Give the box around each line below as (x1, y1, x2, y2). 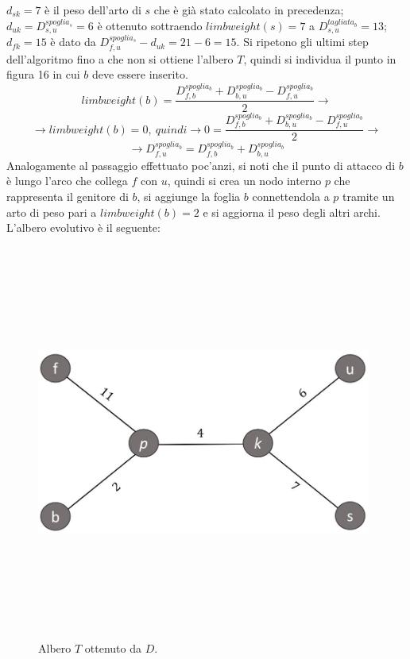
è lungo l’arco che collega (6, 172, 128, 189)
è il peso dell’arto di (44, 2, 141, 17)
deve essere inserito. (91, 66, 188, 83)
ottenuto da (84, 639, 141, 656)
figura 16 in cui (6, 66, 80, 83)
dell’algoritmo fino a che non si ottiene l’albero (6, 50, 234, 67)
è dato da (50, 33, 96, 50)
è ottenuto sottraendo (97, 17, 203, 33)
